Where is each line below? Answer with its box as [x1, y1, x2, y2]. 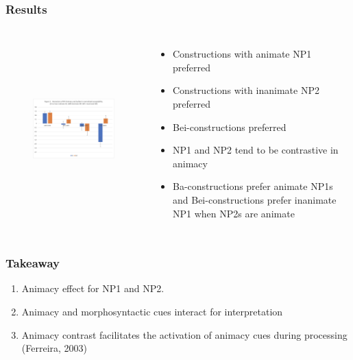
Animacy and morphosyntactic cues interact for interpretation [21, 304, 283, 318]
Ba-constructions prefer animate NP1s [173, 179, 333, 193]
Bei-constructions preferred [173, 119, 287, 134]
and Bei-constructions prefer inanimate [173, 192, 337, 206]
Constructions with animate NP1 [173, 47, 312, 61]
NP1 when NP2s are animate [173, 206, 295, 220]
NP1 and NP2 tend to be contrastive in [173, 143, 339, 157]
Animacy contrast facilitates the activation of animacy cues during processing [21, 327, 348, 341]
